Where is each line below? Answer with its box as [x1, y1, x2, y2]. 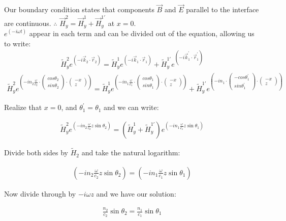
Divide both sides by [4, 147, 68, 158]
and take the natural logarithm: [81, 147, 180, 158]
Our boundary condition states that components [4, 4, 154, 15]
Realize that [4, 102, 42, 113]
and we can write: [104, 102, 159, 113]
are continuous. [4, 17, 51, 28]
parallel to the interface [186, 4, 259, 15]
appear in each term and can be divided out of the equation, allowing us [29, 27, 255, 38]
